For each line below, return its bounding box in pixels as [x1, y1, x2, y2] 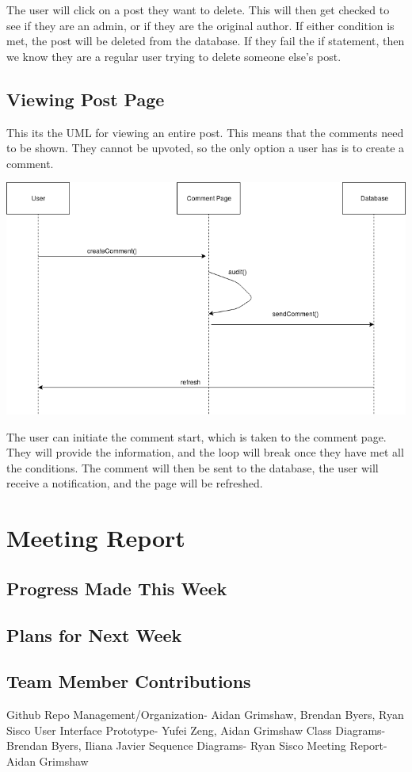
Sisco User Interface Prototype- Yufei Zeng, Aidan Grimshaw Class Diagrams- [6, 721, 386, 738]
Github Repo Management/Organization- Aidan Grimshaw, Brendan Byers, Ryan [6, 706, 404, 723]
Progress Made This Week [6, 575, 227, 600]
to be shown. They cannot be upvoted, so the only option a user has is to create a [6, 139, 405, 156]
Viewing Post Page [6, 86, 165, 111]
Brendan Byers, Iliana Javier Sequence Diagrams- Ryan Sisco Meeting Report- [6, 737, 387, 754]
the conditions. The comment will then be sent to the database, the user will [6, 459, 379, 476]
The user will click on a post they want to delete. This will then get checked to [6, 2, 390, 17]
